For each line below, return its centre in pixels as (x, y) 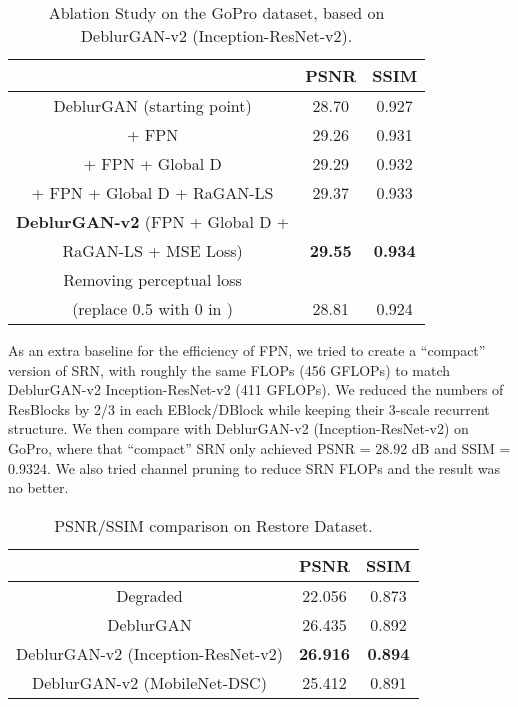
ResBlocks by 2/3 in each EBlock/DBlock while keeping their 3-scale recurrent (249, 408)
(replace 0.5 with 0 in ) (153, 308)
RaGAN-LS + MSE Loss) (152, 250)
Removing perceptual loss (152, 279)
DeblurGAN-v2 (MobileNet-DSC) (149, 682)
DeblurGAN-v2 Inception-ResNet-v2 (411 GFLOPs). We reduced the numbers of (256, 389)
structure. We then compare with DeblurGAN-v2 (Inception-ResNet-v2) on (238, 428)
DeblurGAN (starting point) (152, 105)
